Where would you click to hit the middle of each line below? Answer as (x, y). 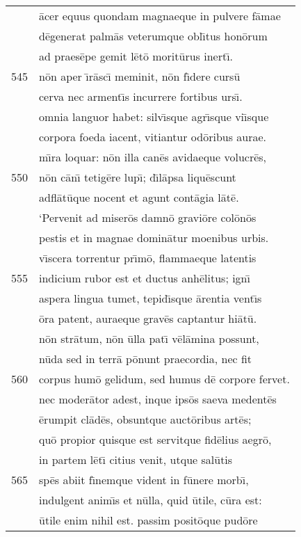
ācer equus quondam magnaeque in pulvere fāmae (160, 16)
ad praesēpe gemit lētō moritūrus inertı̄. (136, 56)
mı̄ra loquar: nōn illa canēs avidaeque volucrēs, (153, 157)
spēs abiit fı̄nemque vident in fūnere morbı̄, (144, 480)
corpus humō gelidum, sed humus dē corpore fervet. (164, 379)
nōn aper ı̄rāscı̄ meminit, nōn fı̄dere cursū (140, 76)
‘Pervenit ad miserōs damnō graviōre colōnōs (148, 217)
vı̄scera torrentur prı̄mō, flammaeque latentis (148, 258)
